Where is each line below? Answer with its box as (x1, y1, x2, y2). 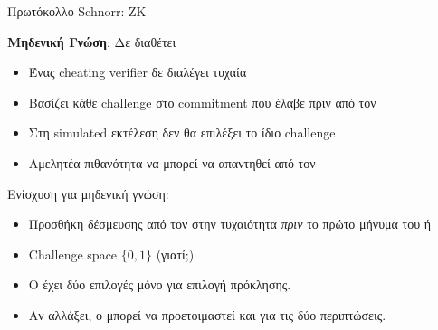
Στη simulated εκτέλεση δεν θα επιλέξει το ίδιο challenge (28, 123, 336, 142)
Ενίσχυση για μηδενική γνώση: (7, 184, 169, 203)
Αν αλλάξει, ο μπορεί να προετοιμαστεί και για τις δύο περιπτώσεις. (28, 305, 386, 324)
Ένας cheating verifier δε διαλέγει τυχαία (28, 62, 247, 81)
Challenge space (28, 244, 118, 263)
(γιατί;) (156, 244, 195, 263)
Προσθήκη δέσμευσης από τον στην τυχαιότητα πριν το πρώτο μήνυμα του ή (28, 214, 432, 233)
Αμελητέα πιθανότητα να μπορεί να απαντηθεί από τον (28, 153, 316, 172)
